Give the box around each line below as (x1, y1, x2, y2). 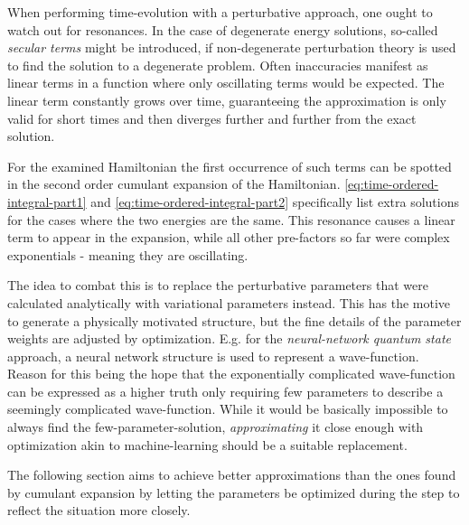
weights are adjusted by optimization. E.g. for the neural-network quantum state (7, 329, 451, 348)
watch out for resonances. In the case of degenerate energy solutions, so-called (7, 20, 438, 39)
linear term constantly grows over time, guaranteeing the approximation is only (7, 90, 446, 109)
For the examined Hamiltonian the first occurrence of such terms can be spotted (7, 156, 452, 175)
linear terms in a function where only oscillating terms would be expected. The (7, 73, 445, 92)
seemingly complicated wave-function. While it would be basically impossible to (7, 399, 448, 418)
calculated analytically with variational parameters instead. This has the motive (7, 293, 451, 312)
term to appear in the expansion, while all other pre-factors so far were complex (7, 228, 450, 247)
